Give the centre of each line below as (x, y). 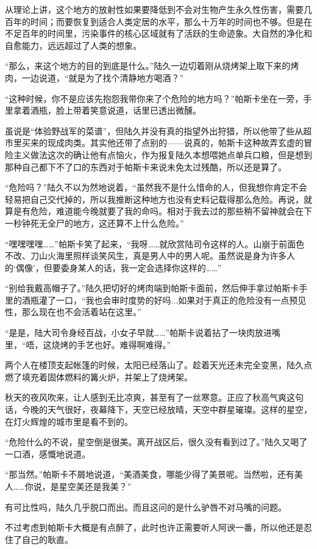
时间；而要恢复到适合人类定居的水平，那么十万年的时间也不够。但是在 (171, 21)
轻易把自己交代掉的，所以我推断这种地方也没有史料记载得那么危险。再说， (154, 199)
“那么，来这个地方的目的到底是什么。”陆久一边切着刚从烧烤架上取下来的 (148, 66)
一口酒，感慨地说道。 (48, 453)
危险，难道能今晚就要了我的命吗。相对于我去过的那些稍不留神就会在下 (171, 211)
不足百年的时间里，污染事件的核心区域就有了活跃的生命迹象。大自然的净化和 (158, 33)
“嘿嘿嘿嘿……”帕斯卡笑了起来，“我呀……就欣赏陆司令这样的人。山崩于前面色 (155, 243)
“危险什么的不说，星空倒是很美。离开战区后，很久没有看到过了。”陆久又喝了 (156, 442)
